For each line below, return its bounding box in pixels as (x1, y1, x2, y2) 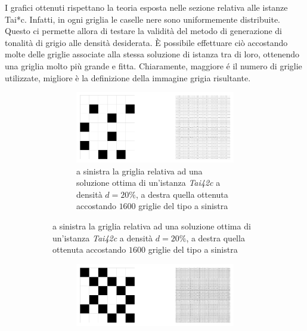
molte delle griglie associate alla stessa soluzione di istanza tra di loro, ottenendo (5, 48, 300, 60)
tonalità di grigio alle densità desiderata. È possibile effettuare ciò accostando (5, 36, 288, 48)
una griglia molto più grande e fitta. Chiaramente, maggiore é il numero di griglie (5, 59, 302, 72)
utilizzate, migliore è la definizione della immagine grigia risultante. (5, 71, 251, 84)
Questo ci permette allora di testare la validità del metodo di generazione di (5, 24, 283, 37)
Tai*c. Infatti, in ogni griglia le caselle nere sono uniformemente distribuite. (5, 13, 281, 25)
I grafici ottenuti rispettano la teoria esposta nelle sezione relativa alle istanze (5, 1, 288, 13)
